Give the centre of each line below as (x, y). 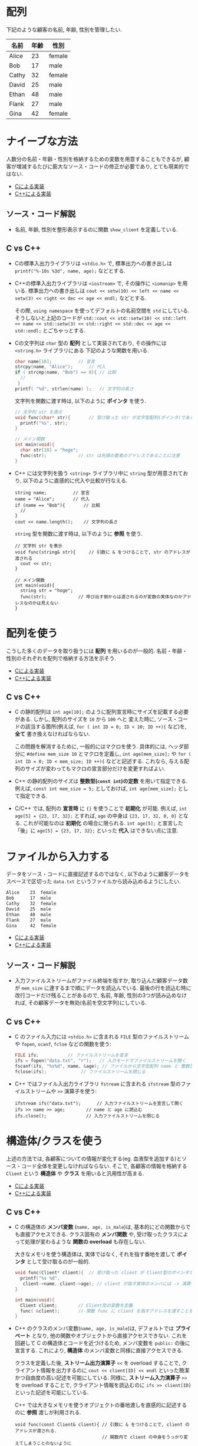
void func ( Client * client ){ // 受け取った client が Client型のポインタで (104, 1273)
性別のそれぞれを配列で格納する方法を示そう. (61, 658)
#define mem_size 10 (52, 755)
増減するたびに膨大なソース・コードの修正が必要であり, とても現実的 (100, 166)
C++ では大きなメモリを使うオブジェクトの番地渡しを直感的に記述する (101, 1405)
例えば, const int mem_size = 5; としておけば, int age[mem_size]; (95, 789)
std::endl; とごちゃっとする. (50, 330)
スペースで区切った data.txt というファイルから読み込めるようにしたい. (93, 881)
